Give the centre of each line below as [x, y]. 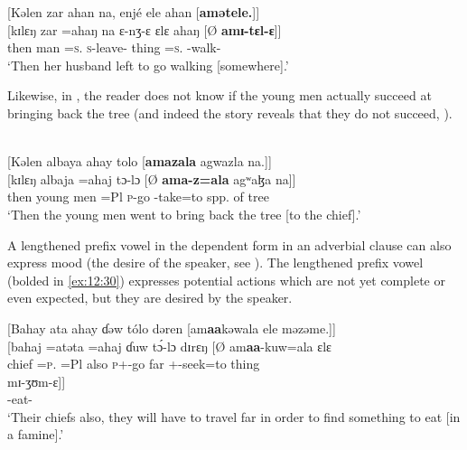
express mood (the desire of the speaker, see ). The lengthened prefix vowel [215, 262]
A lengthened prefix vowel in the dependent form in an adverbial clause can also [229, 244]
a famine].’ [36, 434]
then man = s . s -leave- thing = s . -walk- [114, 47]
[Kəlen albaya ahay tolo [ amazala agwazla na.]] [140, 161]
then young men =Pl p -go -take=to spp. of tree [138, 197]
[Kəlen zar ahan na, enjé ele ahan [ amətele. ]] [134, 12]
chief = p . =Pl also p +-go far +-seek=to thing [134, 364]
